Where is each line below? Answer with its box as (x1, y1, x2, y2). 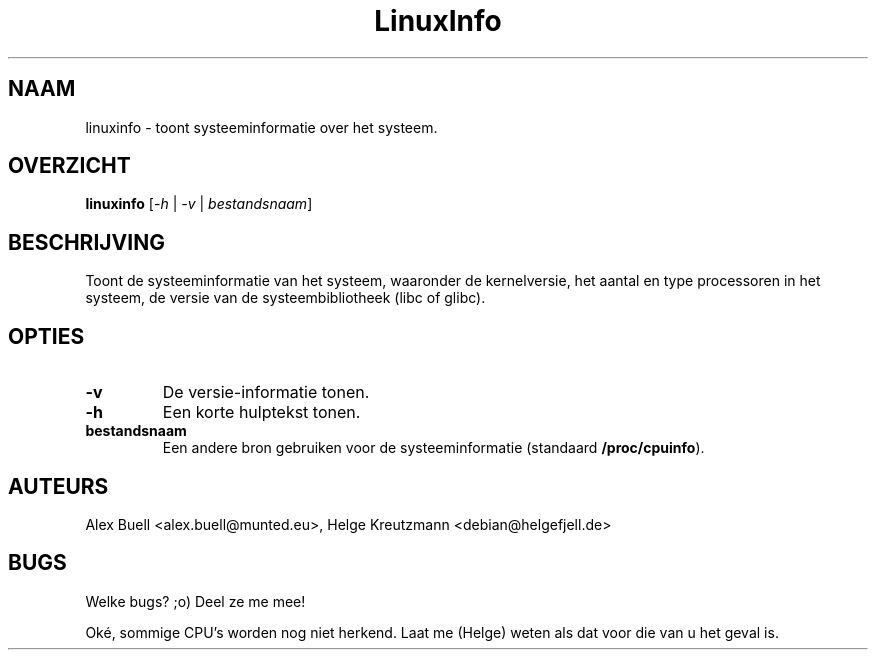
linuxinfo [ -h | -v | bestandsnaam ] (85, 195, 313, 213)
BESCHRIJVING (8, 229, 165, 255)
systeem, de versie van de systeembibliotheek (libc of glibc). (85, 289, 486, 307)
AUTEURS (8, 473, 109, 499)
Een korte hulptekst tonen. (162, 402, 361, 423)
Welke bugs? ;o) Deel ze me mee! (85, 592, 306, 610)
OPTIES (8, 323, 85, 349)
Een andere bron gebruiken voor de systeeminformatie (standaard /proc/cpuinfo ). (162, 439, 705, 457)
